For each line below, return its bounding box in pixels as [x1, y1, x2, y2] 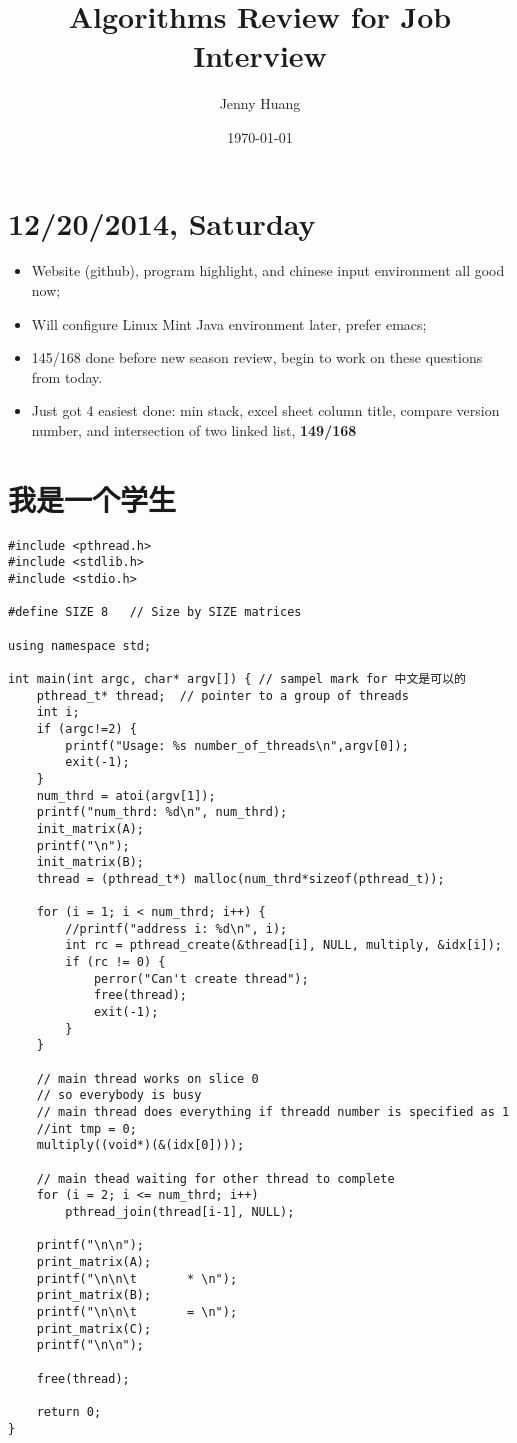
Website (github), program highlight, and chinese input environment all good [31, 260, 505, 281]
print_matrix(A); [36, 1254, 152, 1269]
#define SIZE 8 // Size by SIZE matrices [8, 605, 302, 620]
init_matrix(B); [36, 855, 145, 870]
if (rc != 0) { [65, 955, 166, 970]
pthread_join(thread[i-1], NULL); [65, 1204, 295, 1219]
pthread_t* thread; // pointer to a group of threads [36, 688, 409, 703]
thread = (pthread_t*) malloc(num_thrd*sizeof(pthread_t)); [36, 871, 445, 886]
